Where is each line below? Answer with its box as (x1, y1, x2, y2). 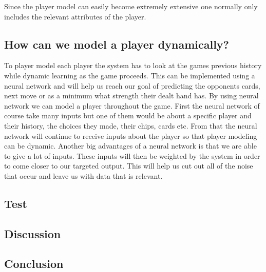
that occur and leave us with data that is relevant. (4, 170, 163, 181)
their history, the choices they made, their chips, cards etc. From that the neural (4, 120, 257, 131)
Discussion (4, 225, 61, 241)
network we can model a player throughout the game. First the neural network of (4, 100, 260, 111)
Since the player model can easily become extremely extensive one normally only (4, 1, 258, 11)
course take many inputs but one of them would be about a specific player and (4, 110, 252, 121)
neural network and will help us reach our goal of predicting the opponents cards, (4, 80, 260, 91)
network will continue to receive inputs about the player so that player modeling (4, 130, 257, 141)
